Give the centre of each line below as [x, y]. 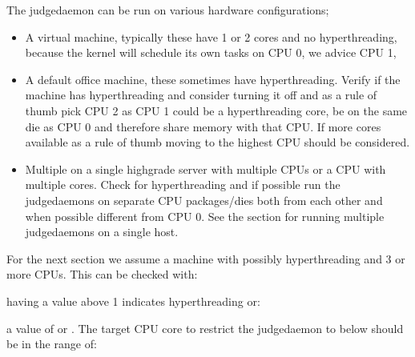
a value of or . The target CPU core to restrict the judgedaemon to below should [205, 328]
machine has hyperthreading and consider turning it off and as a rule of [201, 95]
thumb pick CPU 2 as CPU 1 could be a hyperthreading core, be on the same [216, 110]
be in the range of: [52, 344]
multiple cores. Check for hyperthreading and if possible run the [183, 185]
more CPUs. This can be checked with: [102, 274]
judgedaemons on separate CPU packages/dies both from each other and [204, 200]
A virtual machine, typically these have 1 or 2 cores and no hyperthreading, [211, 36]
